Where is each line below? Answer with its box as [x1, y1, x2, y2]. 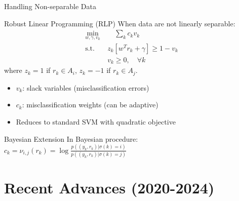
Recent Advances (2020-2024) [4, 177, 215, 197]
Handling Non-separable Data [4, 1, 96, 11]
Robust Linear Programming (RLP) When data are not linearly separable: [4, 18, 235, 28]
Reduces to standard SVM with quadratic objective [16, 116, 176, 127]
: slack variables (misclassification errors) [22, 82, 149, 93]
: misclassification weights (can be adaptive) [22, 99, 158, 110]
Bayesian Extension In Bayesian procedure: [4, 133, 138, 144]
